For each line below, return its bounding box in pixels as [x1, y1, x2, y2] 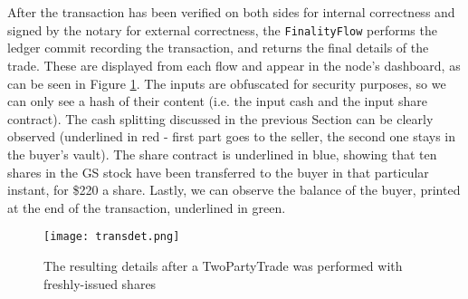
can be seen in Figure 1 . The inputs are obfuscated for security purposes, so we [7, 73, 446, 92]
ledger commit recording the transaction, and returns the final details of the [7, 38, 429, 57]
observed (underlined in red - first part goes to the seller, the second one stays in [7, 127, 456, 146]
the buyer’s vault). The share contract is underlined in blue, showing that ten [7, 145, 437, 163]
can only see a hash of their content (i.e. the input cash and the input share [7, 92, 427, 111]
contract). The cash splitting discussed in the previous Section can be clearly [7, 109, 434, 128]
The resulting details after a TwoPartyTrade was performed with [43, 256, 403, 275]
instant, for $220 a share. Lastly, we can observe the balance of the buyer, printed [7, 180, 461, 199]
